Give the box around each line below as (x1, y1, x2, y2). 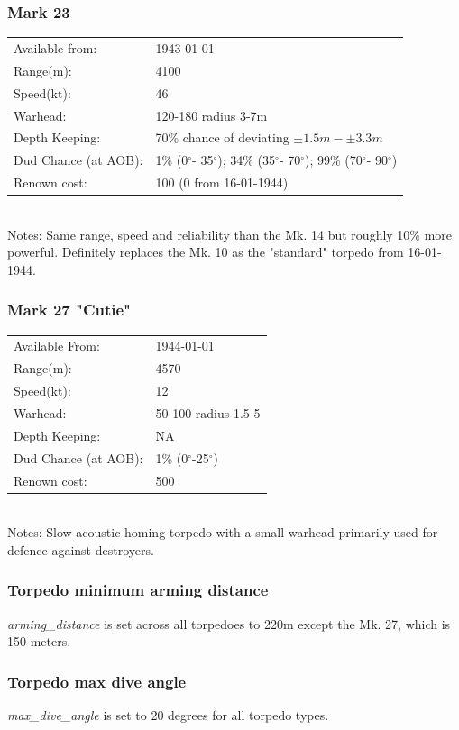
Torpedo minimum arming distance (7, 579, 269, 601)
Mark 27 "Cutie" (7, 298, 131, 321)
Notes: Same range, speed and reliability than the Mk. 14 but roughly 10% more (7, 224, 453, 243)
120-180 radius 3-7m (155, 105, 268, 124)
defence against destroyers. (7, 540, 154, 559)
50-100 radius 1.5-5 (155, 404, 261, 422)
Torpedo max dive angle (7, 670, 187, 692)
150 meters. (7, 632, 71, 651)
